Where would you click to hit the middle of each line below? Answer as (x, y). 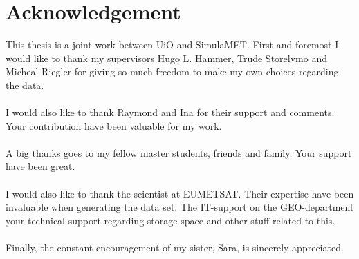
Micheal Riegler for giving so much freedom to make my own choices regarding (172, 71)
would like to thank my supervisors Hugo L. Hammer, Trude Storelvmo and (166, 58)
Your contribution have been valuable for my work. (114, 125)
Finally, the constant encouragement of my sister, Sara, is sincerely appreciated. (175, 248)
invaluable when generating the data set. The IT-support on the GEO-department (180, 207)
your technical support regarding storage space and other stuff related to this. (171, 220)
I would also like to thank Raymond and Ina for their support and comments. (170, 112)
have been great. (40, 166)
